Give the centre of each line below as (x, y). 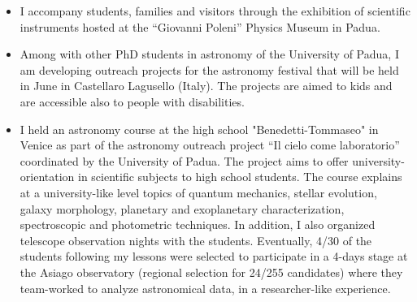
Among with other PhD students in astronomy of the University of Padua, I (209, 54)
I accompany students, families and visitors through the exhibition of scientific (215, 11)
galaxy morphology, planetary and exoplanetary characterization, (182, 208)
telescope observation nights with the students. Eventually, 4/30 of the (196, 240)
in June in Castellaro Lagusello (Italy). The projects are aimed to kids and (206, 86)
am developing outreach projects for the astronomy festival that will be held (209, 69)
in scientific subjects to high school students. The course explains (240, 177)
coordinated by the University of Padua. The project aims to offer (184, 160)
